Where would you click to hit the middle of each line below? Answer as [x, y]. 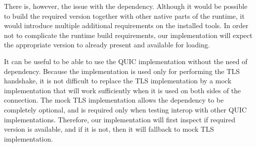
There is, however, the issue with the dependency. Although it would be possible [126, 6]
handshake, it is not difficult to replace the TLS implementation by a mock [118, 81]
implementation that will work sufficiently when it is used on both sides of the [123, 90]
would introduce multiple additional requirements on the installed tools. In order [126, 25]
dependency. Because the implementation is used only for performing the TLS [122, 71]
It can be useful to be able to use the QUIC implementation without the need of [126, 61]
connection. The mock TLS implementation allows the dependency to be [114, 100]
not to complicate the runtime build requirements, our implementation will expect [128, 35]
